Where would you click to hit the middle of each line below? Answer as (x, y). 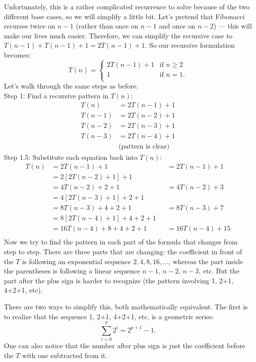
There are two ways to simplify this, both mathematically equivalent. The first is (126, 306)
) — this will (233, 26)
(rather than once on (107, 26)
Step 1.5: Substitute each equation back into (71, 157)
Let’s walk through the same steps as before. (71, 86)
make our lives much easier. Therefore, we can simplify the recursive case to (118, 35)
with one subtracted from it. (65, 355)
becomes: (17, 54)
